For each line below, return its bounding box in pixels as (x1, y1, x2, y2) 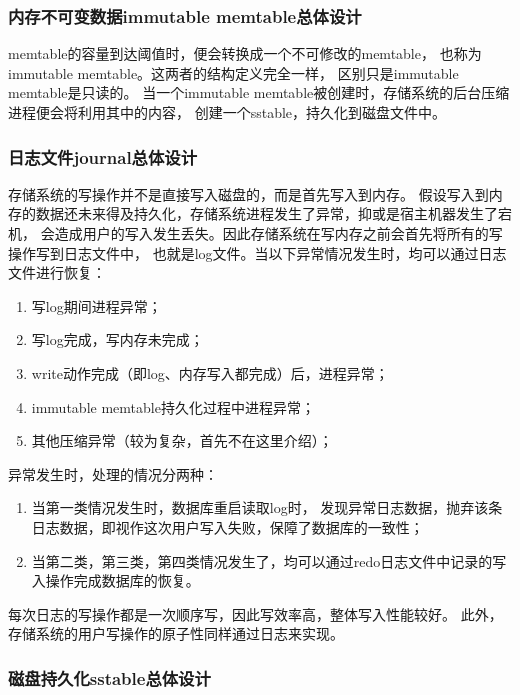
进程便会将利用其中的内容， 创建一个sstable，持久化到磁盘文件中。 (8, 102, 447, 122)
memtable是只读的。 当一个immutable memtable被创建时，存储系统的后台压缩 (8, 82, 510, 103)
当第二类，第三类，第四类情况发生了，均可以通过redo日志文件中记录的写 (31, 550, 507, 571)
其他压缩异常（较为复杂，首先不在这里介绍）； (31, 430, 333, 451)
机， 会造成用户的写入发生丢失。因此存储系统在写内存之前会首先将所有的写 (8, 223, 503, 243)
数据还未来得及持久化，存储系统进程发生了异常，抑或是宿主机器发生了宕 (35, 203, 512, 224)
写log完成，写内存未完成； (31, 329, 204, 350)
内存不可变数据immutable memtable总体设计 (8, 3, 362, 28)
